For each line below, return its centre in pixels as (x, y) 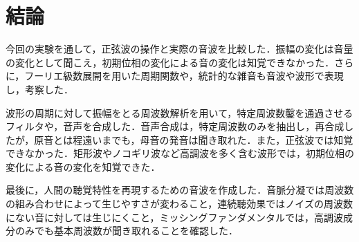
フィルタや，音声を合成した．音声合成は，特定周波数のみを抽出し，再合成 (175, 126)
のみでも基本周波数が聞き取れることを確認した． (126, 231)
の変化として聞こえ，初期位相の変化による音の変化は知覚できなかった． (170, 62)
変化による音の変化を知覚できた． (83, 166)
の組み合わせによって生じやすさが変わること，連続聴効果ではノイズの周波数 (179, 204)
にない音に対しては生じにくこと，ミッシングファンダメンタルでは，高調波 (175, 217)
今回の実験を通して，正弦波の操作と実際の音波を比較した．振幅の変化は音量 (179, 49)
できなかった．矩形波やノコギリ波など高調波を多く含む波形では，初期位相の (180, 153)
